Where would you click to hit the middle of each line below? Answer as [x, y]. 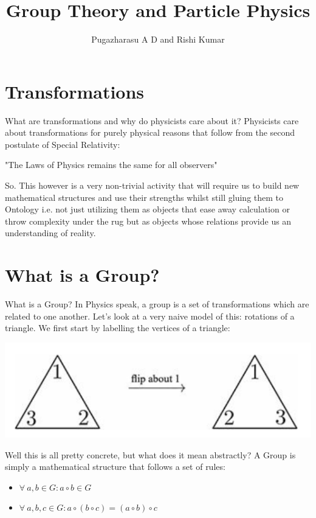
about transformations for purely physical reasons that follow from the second [150, 132]
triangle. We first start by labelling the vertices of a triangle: [118, 328]
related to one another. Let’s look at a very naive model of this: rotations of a [150, 316]
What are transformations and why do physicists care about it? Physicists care [152, 120]
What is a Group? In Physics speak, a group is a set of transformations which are [157, 304]
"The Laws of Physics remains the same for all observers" [111, 165]
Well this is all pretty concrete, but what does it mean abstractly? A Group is [150, 454]
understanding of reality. [50, 233]
